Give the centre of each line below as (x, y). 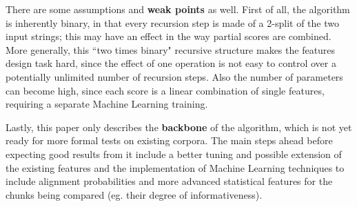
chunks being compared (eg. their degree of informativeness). (134, 194)
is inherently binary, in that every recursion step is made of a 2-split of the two (172, 22)
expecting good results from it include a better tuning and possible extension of (174, 154)
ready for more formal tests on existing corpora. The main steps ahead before (169, 140)
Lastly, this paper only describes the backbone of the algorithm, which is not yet (179, 127)
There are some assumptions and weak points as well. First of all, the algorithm (178, 9)
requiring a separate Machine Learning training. (107, 104)
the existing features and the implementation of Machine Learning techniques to (175, 167)
